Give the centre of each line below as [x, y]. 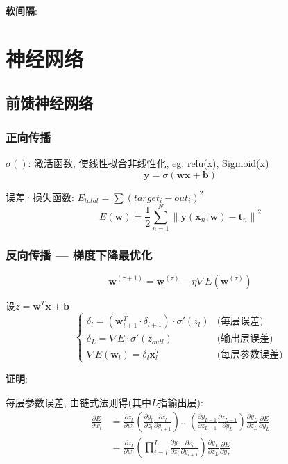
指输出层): [180, 402]
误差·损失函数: [40, 197]
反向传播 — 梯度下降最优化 [79, 255]
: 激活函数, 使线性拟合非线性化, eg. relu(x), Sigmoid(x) [149, 162]
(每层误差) [240, 322]
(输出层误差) [245, 339]
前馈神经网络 [49, 103]
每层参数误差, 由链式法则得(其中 [78, 402]
